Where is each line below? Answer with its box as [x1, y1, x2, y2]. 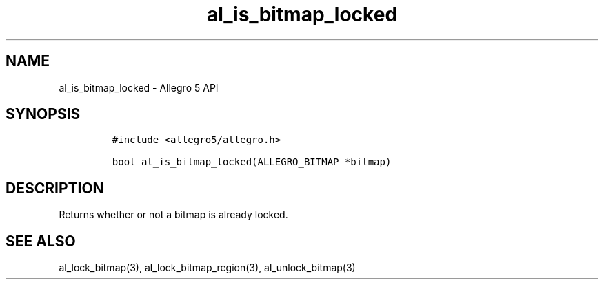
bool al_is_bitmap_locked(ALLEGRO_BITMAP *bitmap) [112, 156, 392, 168]
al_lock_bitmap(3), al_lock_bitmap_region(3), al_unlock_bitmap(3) [59, 262, 356, 274]
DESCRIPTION [6, 179, 104, 197]
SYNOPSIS [6, 105, 81, 123]
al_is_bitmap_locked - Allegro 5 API [59, 81, 219, 94]
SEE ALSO [6, 232, 76, 250]
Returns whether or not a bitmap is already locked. [59, 209, 288, 221]
